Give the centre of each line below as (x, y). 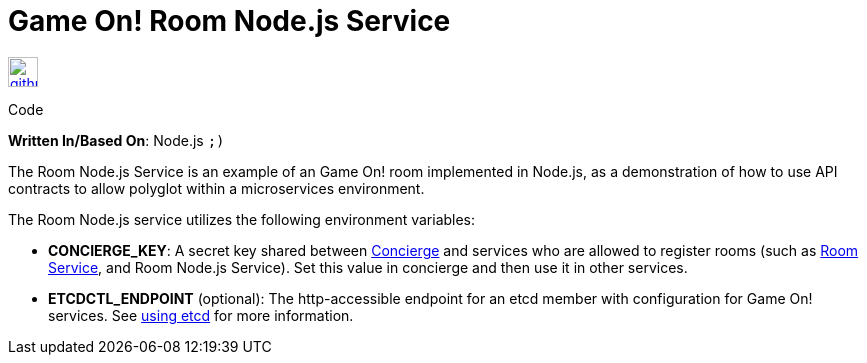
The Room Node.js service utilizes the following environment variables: (242, 219)
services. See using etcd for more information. (201, 315)
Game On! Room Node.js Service (229, 21)
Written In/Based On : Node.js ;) (116, 140)
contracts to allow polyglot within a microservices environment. (216, 188)
